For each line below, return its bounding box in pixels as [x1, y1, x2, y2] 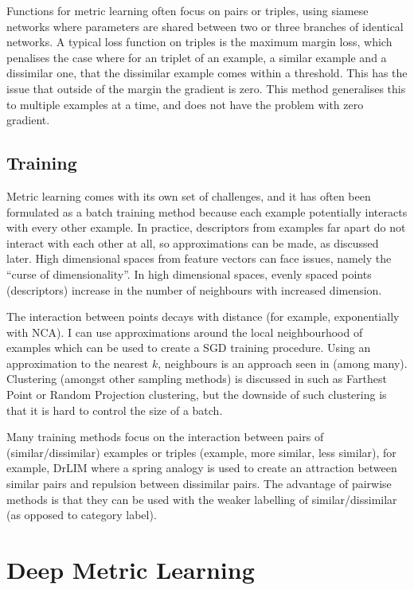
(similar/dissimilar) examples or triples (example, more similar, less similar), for [6, 443, 396, 460]
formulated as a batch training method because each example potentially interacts [6, 203, 408, 220]
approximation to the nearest [6, 354, 149, 371]
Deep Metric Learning [6, 553, 255, 586]
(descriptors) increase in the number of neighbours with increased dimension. [6, 281, 382, 298]
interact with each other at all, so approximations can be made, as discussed [6, 234, 379, 251]
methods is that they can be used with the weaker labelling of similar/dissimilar [6, 490, 397, 507]
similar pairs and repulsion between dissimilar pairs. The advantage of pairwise [6, 475, 392, 492]
